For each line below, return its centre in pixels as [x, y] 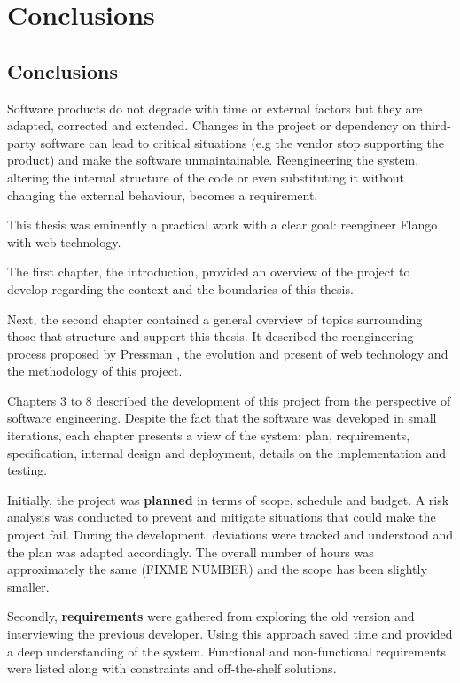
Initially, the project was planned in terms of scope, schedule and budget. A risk [228, 499]
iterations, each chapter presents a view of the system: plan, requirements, [209, 435]
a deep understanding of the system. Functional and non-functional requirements [226, 651]
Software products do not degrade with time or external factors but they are [215, 108]
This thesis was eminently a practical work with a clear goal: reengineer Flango [222, 225]
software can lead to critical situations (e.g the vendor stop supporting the [242, 142]
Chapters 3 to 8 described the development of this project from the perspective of [229, 400]
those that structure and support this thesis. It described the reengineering [211, 336]
